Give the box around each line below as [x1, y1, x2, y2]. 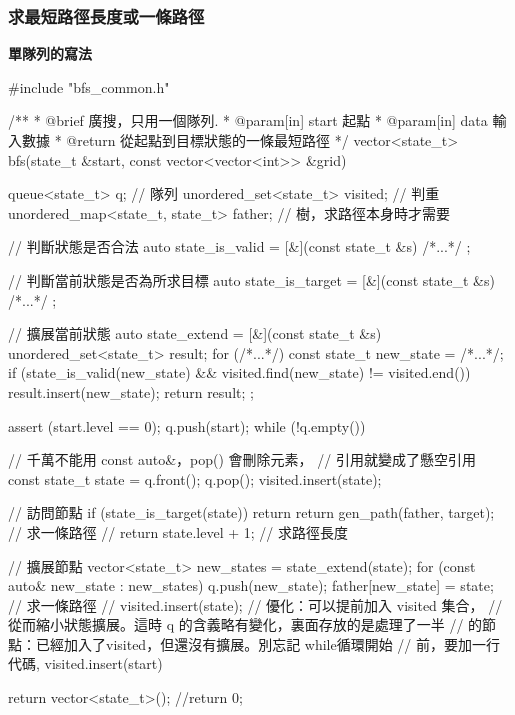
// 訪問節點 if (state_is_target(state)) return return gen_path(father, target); [8, 502, 495, 523]
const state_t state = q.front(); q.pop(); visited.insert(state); [8, 468, 382, 489]
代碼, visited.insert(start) [8, 653, 163, 674]
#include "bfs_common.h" [8, 76, 170, 97]
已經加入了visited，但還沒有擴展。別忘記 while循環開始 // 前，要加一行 [35, 633, 501, 654]
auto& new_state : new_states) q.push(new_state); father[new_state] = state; [8, 575, 494, 596]
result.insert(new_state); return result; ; [8, 381, 254, 402]
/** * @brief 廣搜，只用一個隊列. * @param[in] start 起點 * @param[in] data [8, 110, 488, 131]
